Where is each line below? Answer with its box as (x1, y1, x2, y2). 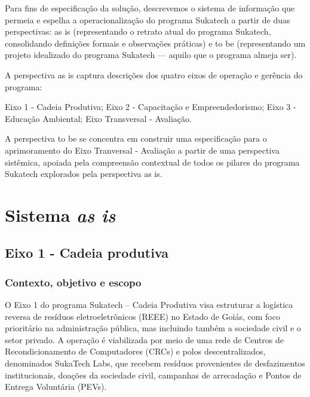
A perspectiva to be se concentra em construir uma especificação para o (5, 132, 267, 145)
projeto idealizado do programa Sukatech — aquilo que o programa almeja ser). (5, 48, 297, 61)
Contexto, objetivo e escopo (5, 274, 142, 289)
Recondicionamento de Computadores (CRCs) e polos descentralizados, (5, 345, 266, 358)
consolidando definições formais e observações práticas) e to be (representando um (5, 36, 306, 49)
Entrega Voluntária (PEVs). (5, 380, 107, 393)
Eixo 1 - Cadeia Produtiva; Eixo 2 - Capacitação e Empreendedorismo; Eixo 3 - (5, 100, 296, 113)
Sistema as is (5, 202, 116, 227)
